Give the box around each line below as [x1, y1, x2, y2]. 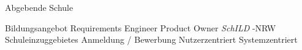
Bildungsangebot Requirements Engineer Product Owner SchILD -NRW [5, 21, 276, 34]
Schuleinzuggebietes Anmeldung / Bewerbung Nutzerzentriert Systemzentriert [5, 33, 298, 46]
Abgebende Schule [5, 1, 74, 13]
